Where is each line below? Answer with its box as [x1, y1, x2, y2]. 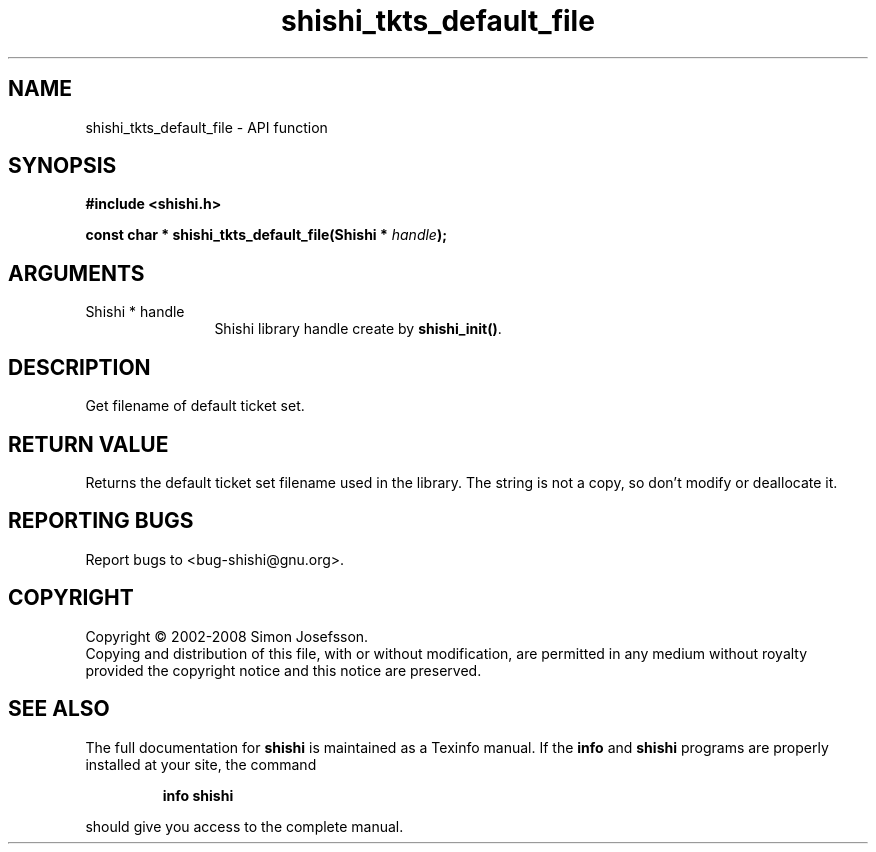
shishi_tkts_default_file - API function [85, 118, 328, 136]
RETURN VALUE [8, 431, 169, 457]
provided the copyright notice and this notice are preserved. [85, 661, 482, 679]
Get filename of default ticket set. [85, 397, 305, 415]
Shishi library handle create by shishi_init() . [214, 320, 502, 338]
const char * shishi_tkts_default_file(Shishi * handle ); [85, 226, 447, 244]
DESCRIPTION [8, 354, 151, 380]
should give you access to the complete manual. [85, 817, 404, 835]
